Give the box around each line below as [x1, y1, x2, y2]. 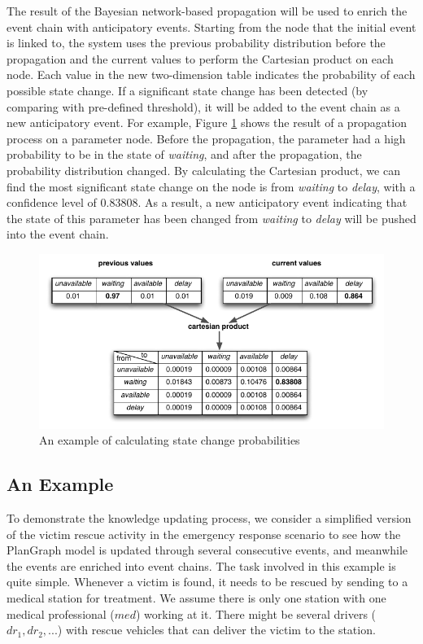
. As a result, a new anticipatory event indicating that [137, 194, 408, 211]
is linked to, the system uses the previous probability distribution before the [7, 34, 386, 51]
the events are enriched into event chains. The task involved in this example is [7, 557, 396, 574]
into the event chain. [7, 226, 109, 243]
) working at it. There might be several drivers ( [135, 605, 377, 622]
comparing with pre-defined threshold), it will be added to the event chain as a [7, 98, 400, 115]
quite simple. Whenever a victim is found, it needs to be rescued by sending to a [7, 573, 408, 590]
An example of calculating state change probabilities [39, 432, 300, 449]
